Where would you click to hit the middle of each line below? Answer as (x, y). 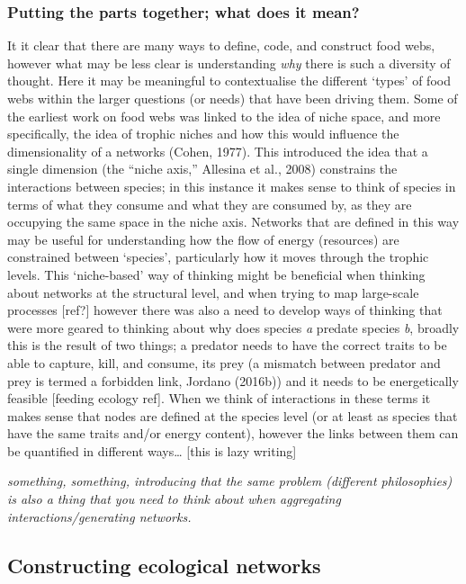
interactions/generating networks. (99, 516)
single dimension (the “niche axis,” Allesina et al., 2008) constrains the (202, 169)
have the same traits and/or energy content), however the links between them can (233, 433)
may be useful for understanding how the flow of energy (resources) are (203, 239)
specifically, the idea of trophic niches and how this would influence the (203, 134)
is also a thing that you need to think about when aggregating (174, 499)
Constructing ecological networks (164, 565)
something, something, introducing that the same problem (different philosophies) (230, 481)
